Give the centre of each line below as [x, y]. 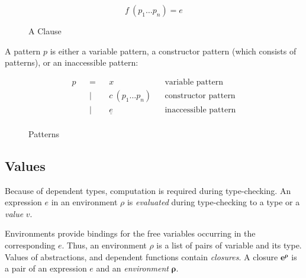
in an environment [84, 202]
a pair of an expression [46, 268]
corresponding [30, 245]
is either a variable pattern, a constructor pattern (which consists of [173, 51]
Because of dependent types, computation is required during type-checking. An [148, 190]
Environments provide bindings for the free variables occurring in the [130, 233]
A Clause [45, 31]
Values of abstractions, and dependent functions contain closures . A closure [141, 256]
